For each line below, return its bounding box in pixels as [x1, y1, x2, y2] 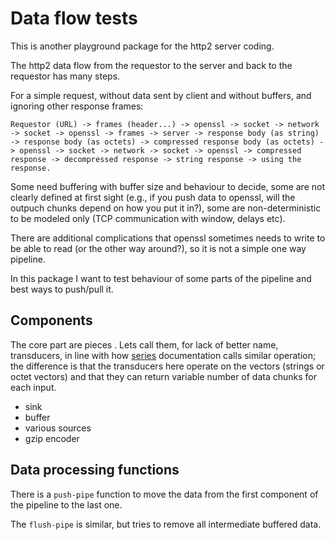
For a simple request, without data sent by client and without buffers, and [10, 89, 312, 101]
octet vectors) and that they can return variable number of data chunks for [10, 370, 318, 382]
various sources [24, 422, 92, 434]
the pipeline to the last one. [10, 498, 123, 511]
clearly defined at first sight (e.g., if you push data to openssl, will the [10, 191, 296, 203]
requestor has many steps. [10, 70, 121, 82]
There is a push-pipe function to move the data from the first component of [10, 488, 319, 500]
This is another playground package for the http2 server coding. [10, 40, 275, 52]
